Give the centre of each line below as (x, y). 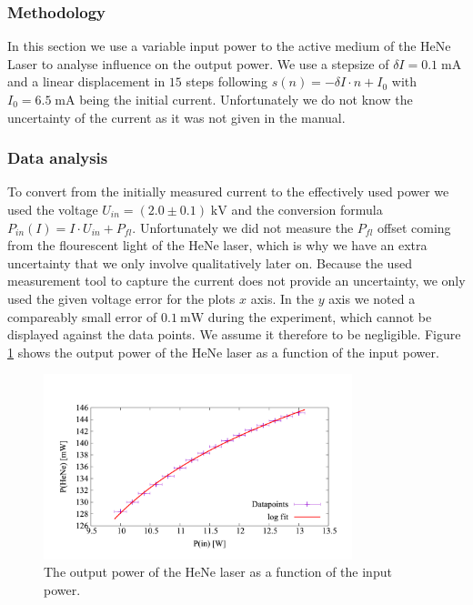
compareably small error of (82, 316)
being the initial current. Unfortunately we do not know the (246, 99)
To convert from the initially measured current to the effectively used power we (228, 192)
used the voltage (53, 209)
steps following (227, 81)
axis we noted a (372, 298)
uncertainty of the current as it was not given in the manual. (176, 117)
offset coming (414, 227)
